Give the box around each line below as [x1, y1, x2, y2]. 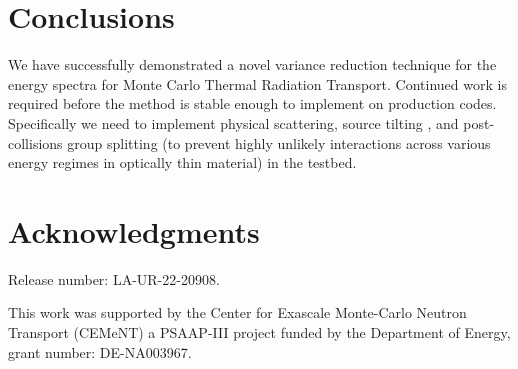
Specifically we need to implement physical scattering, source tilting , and [8, 112, 459, 133]
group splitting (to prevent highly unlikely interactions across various [67, 132, 491, 153]
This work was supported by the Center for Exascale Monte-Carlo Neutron [8, 302, 467, 323]
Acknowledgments [8, 210, 260, 251]
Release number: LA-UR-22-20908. [8, 268, 220, 289]
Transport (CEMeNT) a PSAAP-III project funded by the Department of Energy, [8, 322, 511, 342]
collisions [8, 132, 63, 153]
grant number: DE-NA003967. [8, 341, 192, 362]
